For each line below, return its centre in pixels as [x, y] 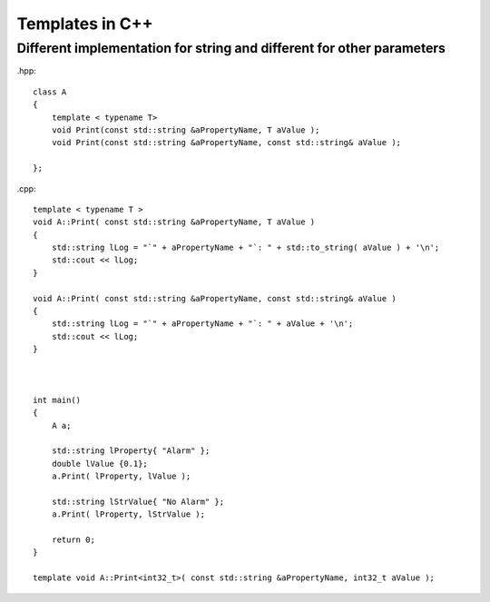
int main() [57, 400]
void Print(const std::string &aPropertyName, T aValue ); [186, 130]
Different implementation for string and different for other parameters [231, 48]
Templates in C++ [85, 24]
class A [50, 92]
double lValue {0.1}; [100, 464]
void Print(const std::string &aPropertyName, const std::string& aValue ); [226, 143]
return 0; [73, 540]
